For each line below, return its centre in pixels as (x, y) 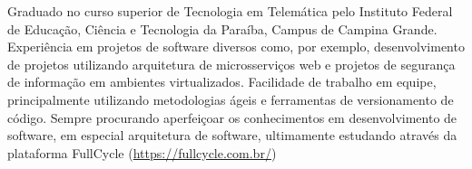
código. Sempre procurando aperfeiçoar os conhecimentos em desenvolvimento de (232, 117)
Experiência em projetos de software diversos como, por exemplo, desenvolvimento (236, 47)
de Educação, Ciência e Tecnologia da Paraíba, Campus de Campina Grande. (222, 28)
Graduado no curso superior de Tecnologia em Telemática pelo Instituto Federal (230, 11)
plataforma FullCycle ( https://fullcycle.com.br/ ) (142, 152)
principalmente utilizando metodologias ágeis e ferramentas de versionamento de (231, 99)
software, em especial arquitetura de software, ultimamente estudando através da (232, 135)
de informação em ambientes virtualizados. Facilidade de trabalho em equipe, (222, 82)
